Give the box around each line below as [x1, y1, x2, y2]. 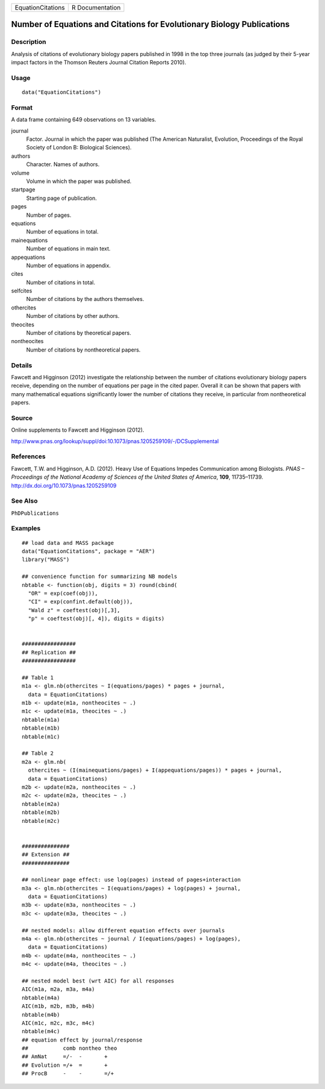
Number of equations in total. [26, 228, 99, 235]
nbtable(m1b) [22, 725, 60, 731]
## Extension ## [22, 851, 70, 858]
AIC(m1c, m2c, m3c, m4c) [22, 1019, 95, 1026]
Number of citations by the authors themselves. [26, 296, 144, 303]
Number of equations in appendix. [26, 262, 111, 269]
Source [11, 414, 33, 422]
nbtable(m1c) [22, 733, 60, 740]
